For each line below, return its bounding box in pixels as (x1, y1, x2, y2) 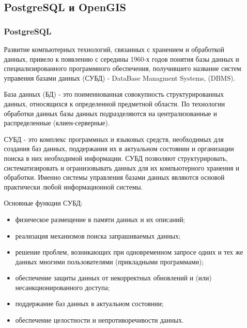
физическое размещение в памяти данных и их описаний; (15, 214, 185, 224)
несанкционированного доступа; (15, 282, 110, 292)
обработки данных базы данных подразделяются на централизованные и (4, 108, 217, 118)
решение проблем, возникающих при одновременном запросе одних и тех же (15, 247, 243, 257)
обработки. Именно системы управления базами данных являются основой (4, 172, 225, 182)
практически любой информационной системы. (4, 181, 143, 191)
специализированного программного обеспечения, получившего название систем (4, 63, 241, 73)
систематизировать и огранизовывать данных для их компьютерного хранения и (4, 162, 239, 173)
